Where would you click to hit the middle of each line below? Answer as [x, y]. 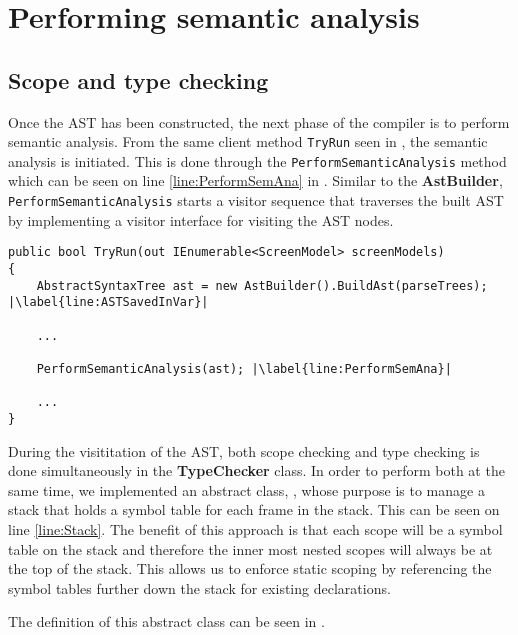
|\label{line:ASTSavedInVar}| [108, 302]
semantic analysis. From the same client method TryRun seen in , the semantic [248, 141]
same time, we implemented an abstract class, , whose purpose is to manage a [246, 489]
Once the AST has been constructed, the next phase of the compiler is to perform [259, 121]
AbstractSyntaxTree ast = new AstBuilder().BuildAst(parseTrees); [262, 285]
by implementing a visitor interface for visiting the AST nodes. [201, 219]
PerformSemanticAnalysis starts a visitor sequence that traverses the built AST [256, 200]
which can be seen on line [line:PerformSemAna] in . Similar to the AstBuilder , [255, 180]
